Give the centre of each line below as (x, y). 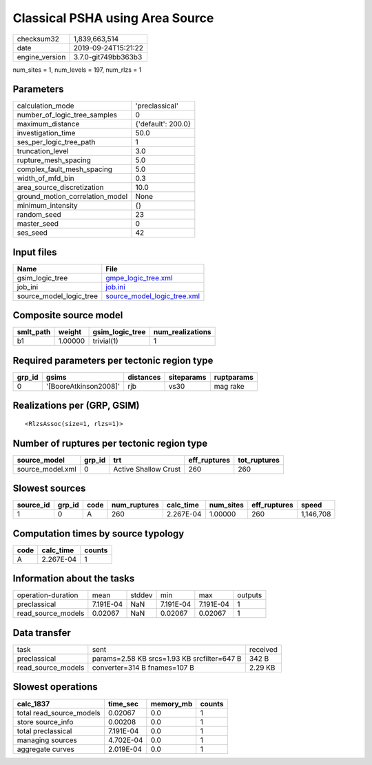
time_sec (123, 704)
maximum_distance (48, 124)
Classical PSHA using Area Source (113, 18)
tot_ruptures (259, 460)
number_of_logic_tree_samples (67, 115)
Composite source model (68, 315)
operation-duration (48, 595)
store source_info (45, 722)
